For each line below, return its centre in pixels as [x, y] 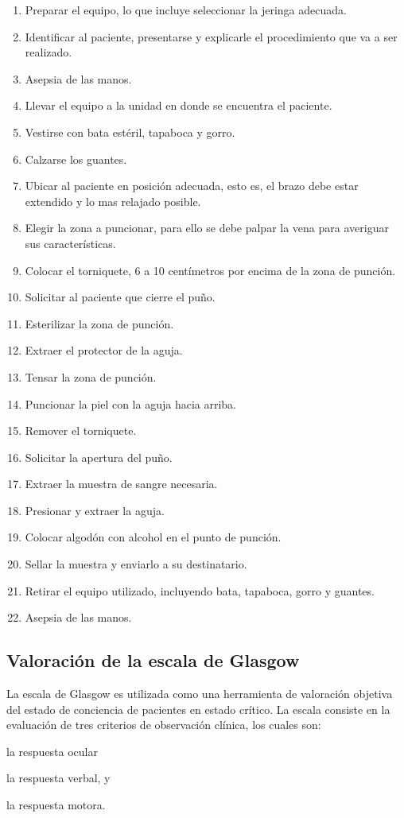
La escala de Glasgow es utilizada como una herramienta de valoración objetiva [200, 694]
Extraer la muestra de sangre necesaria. [121, 484]
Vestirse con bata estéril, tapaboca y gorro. [130, 132]
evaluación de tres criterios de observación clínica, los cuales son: [164, 725]
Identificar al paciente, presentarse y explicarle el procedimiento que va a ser [211, 36]
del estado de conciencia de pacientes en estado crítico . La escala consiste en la [198, 709]
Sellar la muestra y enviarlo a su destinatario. [136, 564]
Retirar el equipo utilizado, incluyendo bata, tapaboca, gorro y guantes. [200, 590]
